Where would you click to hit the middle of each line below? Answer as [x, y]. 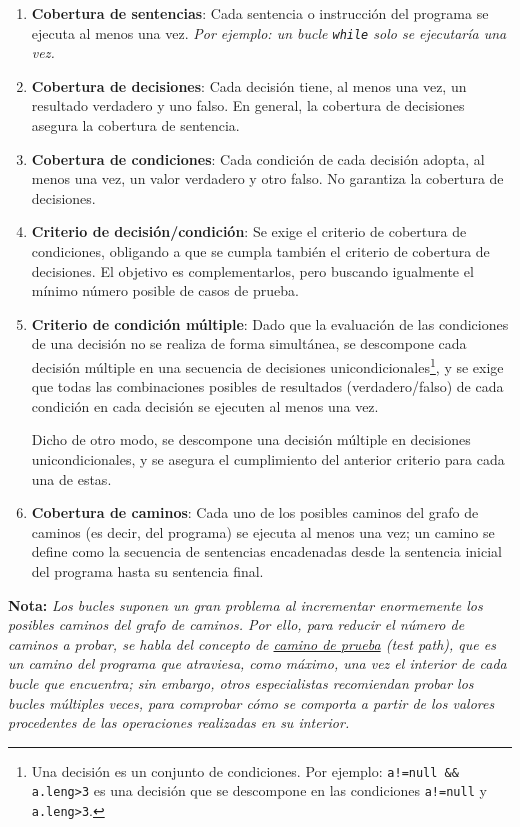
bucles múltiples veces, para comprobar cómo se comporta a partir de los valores [251, 702]
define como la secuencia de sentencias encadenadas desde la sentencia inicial [266, 551]
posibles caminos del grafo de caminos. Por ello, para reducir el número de [236, 624]
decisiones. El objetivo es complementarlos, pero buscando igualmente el [252, 270]
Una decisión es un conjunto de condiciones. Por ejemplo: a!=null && [245, 770]
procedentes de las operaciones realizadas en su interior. [179, 722]
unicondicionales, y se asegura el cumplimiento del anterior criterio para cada [268, 459]
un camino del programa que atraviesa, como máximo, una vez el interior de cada [257, 663]
